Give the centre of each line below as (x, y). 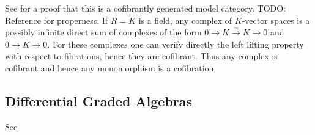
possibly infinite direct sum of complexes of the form (103, 32)
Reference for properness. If (57, 20)
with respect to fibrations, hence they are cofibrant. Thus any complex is (141, 56)
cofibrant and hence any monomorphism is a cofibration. (111, 67)
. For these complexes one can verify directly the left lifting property (176, 44)
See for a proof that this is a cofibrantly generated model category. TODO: (146, 8)
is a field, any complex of (185, 20)
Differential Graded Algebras (99, 100)
